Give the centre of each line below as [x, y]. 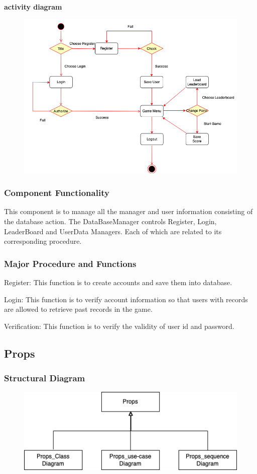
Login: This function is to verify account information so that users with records [126, 299]
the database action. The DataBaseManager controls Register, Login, [110, 221]
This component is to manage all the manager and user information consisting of [128, 211]
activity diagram [33, 7]
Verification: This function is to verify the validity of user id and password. [119, 326]
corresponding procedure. [43, 241]
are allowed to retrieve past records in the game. [78, 309]
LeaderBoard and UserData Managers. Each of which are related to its [113, 231]
